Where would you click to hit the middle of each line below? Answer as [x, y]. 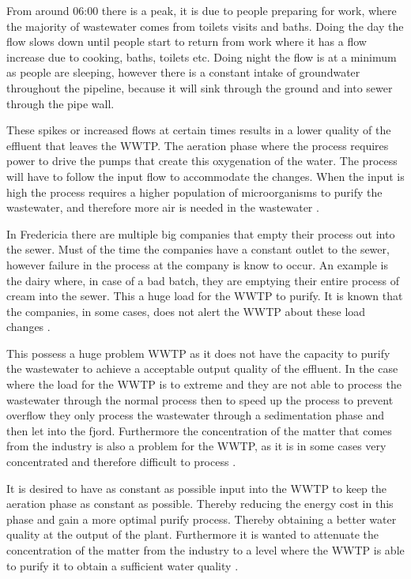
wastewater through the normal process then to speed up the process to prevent [200, 399]
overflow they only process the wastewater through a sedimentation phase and [196, 415]
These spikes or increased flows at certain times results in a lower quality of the [199, 130]
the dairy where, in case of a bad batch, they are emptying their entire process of [203, 280]
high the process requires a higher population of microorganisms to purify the [194, 192]
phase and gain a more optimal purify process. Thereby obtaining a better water [202, 519]
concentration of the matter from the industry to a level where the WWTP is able [205, 550]
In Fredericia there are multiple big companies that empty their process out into [201, 233]
